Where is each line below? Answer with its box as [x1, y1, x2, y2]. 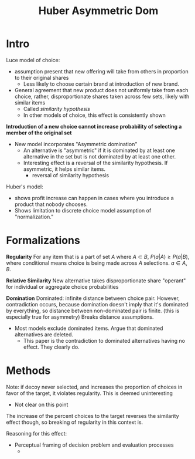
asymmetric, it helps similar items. [23, 166, 105, 173]
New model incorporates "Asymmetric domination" [14, 140, 138, 147]
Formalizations [6, 234, 80, 247]
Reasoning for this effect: [6, 430, 67, 437]
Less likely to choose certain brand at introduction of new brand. [23, 80, 180, 87]
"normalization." [14, 213, 54, 220]
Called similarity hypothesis [23, 105, 91, 112]
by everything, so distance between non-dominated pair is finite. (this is [6, 307, 180, 314]
